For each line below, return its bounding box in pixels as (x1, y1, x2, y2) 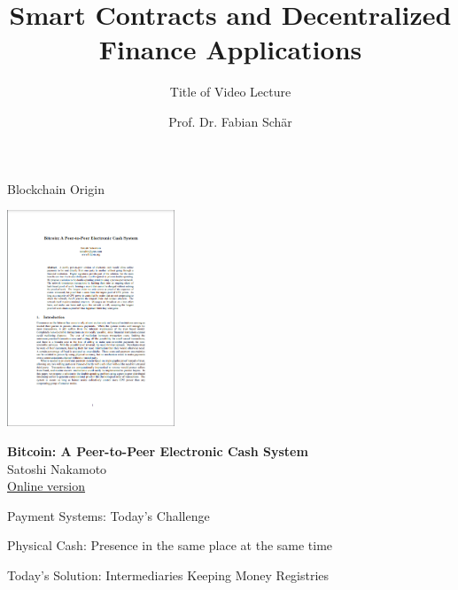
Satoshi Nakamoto (7, 459, 107, 477)
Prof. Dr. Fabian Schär (168, 112, 292, 130)
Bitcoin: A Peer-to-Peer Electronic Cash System (7, 442, 308, 461)
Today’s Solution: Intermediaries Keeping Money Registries (7, 566, 330, 584)
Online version (7, 477, 86, 495)
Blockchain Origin (7, 179, 105, 198)
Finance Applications (98, 31, 362, 67)
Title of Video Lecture (169, 82, 291, 101)
